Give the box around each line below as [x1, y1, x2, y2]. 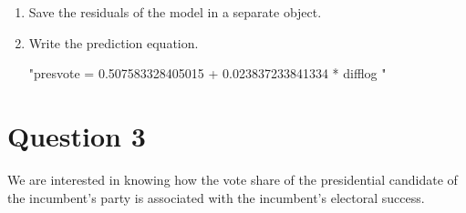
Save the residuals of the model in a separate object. [28, 3, 322, 21]
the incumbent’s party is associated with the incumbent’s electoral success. [7, 188, 425, 207]
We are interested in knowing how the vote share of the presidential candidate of [7, 169, 458, 188]
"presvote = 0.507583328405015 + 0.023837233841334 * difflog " [28, 64, 387, 83]
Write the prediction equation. [28, 33, 199, 52]
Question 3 [7, 117, 146, 154]
